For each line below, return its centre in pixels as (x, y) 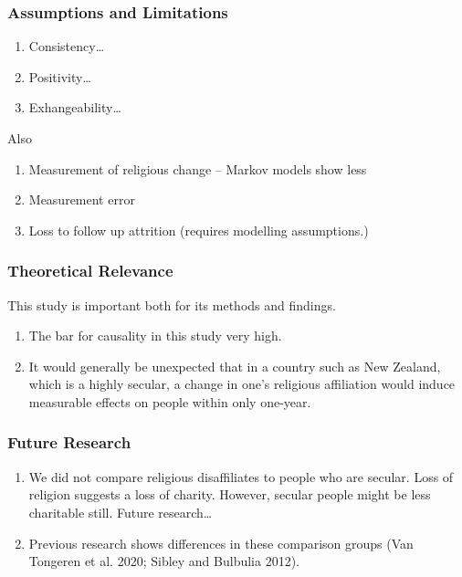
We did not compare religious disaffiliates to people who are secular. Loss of (241, 476)
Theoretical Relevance (90, 271)
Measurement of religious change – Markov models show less (198, 168)
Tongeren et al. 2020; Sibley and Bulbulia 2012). (164, 561)
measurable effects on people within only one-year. (170, 401)
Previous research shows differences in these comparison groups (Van (221, 543)
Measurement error (82, 199)
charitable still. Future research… (121, 512)
